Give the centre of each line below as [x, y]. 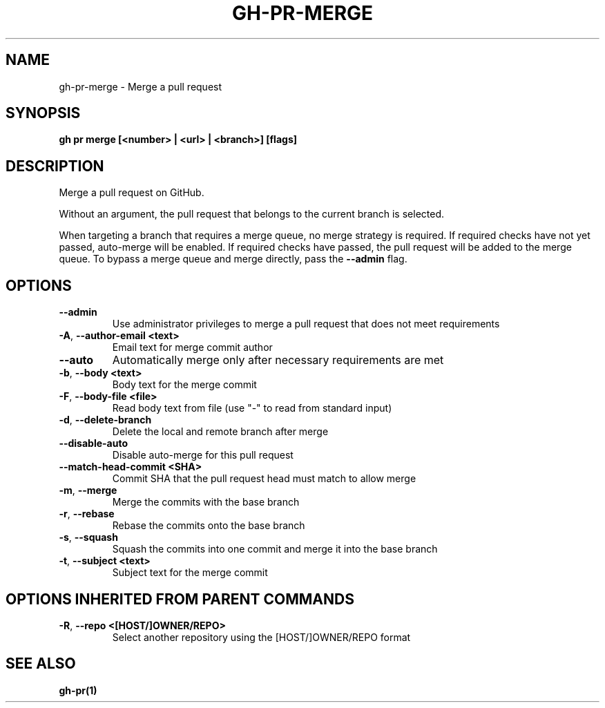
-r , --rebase [87, 514]
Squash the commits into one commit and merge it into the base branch [275, 549]
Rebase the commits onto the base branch [209, 526]
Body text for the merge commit [184, 385]
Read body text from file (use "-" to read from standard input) [252, 408]
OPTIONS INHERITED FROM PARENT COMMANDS [180, 599]
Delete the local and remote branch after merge [220, 432]
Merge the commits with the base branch [206, 502]
